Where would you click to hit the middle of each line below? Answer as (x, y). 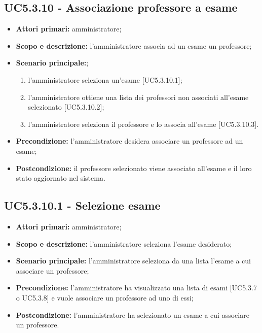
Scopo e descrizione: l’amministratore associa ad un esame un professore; (134, 45)
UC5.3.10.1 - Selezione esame (82, 205)
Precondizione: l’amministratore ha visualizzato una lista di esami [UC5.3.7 (137, 288)
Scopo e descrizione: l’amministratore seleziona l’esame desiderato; (124, 243)
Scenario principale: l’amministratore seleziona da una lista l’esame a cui (133, 261)
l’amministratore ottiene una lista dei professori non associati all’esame (138, 97)
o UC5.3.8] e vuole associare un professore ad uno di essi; (105, 297)
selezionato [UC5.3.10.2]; (66, 107)
